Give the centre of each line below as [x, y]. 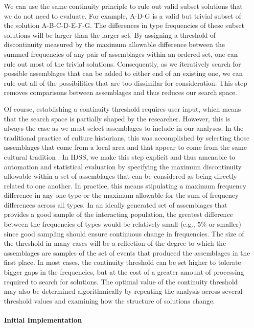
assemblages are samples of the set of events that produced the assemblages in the [127, 252]
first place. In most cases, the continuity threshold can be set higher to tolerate [123, 262]
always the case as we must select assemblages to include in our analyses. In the [124, 128]
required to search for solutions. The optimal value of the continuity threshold [121, 281]
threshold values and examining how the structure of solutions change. [110, 300]
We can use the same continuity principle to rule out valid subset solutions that [123, 6]
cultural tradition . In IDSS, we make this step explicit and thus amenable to [120, 156]
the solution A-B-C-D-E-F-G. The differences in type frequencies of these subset [124, 25]
